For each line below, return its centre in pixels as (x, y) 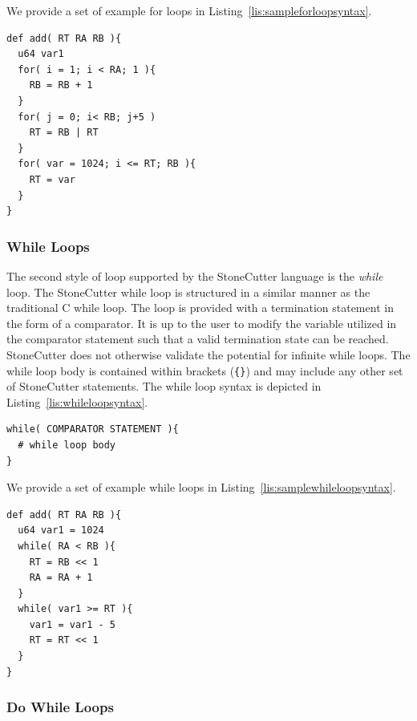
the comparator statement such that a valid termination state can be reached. (198, 339)
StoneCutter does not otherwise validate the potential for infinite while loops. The (208, 354)
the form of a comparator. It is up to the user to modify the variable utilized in (202, 323)
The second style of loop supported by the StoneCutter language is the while (195, 275)
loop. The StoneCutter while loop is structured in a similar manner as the (188, 292)
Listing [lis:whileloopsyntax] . (77, 401)
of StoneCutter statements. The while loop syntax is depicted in (164, 386)
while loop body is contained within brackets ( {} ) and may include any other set (205, 370)
